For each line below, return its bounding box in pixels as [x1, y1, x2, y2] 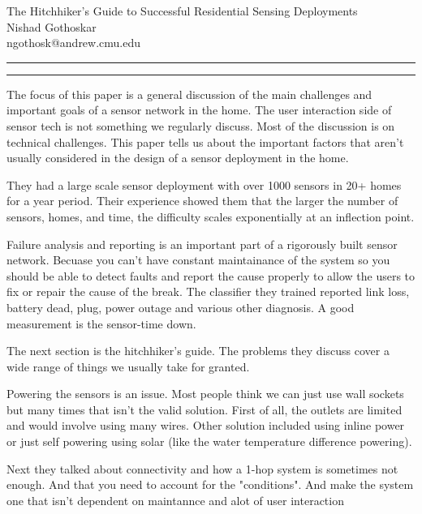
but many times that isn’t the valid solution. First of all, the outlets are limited [6, 400, 403, 418]
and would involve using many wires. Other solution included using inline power [6, 417, 405, 434]
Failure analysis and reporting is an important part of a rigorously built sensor [6, 235, 398, 252]
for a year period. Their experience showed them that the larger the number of [6, 192, 398, 209]
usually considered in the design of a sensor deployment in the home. [6, 149, 349, 166]
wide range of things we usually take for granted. [6, 358, 250, 375]
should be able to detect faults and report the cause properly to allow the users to [6, 267, 416, 284]
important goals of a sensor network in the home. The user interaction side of [6, 101, 392, 118]
